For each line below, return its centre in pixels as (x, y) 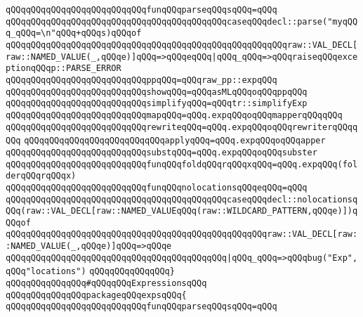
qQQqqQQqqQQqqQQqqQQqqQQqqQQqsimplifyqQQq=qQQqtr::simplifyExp (157, 104)
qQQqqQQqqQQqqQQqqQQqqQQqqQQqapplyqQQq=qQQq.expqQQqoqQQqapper (175, 141)
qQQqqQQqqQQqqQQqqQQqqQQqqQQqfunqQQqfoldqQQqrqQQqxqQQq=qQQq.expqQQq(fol (182, 164)
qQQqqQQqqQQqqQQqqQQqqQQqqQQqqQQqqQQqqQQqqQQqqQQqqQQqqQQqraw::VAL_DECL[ (182, 45)
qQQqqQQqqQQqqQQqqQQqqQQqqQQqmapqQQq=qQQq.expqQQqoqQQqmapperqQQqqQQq (174, 115)
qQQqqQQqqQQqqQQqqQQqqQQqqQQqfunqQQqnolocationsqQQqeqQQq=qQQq (157, 187)
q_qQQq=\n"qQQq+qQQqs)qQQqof (74, 33)
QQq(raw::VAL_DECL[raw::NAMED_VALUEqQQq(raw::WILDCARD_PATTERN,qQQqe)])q (182, 211)
